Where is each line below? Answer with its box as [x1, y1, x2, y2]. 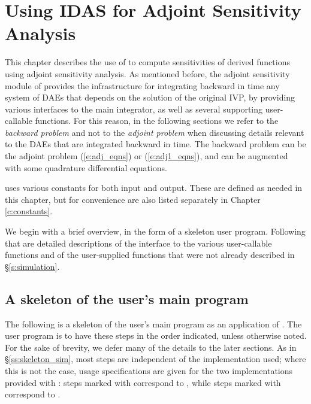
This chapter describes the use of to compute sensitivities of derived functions [5, 56, 290, 68]
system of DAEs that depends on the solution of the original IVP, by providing [5, 91, 295, 104]
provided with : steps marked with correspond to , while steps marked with [5, 376, 281, 388]
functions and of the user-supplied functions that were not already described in [5, 248, 295, 261]
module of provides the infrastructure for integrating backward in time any [5, 79, 280, 92]
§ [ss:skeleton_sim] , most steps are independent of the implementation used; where [5, 353, 306, 365]
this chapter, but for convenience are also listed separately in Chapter [5, 193, 261, 205]
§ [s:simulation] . [5, 260, 60, 272]
